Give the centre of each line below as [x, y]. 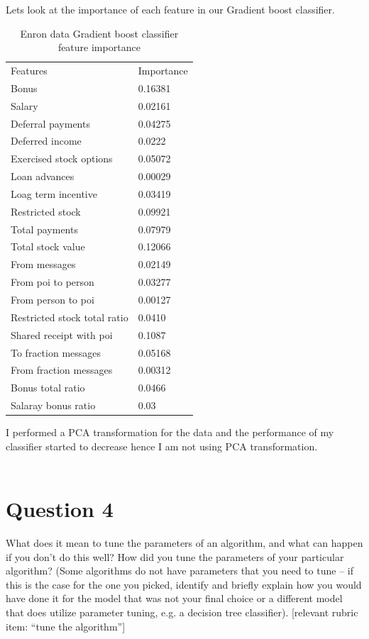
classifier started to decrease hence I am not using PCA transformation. [162, 446]
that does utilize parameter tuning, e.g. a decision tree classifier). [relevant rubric [182, 612]
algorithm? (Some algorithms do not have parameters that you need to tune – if [180, 571]
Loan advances [43, 176]
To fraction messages [56, 352]
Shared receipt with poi [62, 334]
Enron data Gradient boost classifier [99, 33]
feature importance [99, 47]
